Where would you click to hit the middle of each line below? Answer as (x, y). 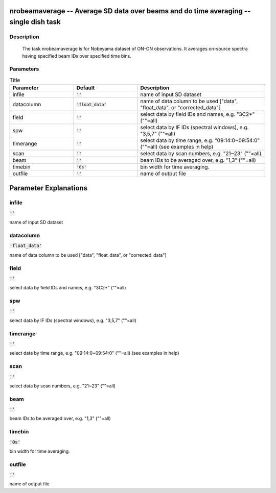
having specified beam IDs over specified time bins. (77, 56)
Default (86, 88)
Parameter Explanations (49, 188)
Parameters (24, 69)
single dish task (35, 22)
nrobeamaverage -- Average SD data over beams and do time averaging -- (130, 11)
